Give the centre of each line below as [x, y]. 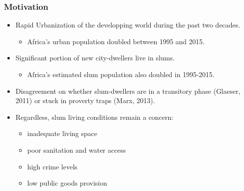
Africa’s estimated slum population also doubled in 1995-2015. [121, 74]
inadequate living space [62, 133]
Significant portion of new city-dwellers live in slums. [95, 58]
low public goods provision [67, 183]
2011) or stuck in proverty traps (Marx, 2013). [85, 100]
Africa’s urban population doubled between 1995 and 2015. [116, 41]
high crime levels [52, 166]
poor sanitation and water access [77, 150]
